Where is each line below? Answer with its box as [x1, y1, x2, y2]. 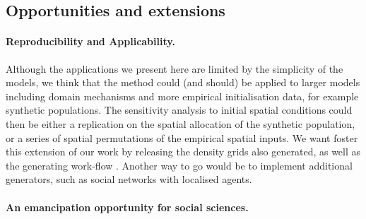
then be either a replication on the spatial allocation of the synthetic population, [6, 116, 355, 131]
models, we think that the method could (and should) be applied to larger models [6, 75, 360, 90]
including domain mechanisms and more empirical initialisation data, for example [6, 88, 359, 103]
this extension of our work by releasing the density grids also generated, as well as [6, 144, 361, 159]
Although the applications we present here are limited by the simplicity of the [6, 61, 343, 76]
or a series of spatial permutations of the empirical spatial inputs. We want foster [6, 130, 358, 145]
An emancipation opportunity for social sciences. [6, 199, 249, 214]
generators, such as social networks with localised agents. [6, 172, 252, 187]
